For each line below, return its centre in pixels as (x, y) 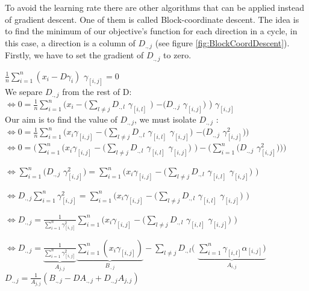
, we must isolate (165, 119)
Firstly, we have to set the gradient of (74, 55)
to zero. (177, 55)
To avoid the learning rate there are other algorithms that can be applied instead (155, 7)
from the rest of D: (97, 91)
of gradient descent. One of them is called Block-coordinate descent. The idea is (152, 19)
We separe (24, 91)
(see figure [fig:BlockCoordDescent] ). (222, 42)
